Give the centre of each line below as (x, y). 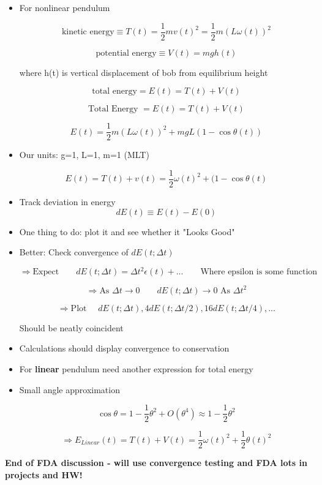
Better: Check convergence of (74, 252)
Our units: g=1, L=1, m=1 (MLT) (84, 155)
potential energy (126, 53)
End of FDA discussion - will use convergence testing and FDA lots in (156, 463)
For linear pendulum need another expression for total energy (136, 368)
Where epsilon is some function (259, 272)
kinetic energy (88, 32)
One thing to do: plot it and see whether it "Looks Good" (127, 231)
